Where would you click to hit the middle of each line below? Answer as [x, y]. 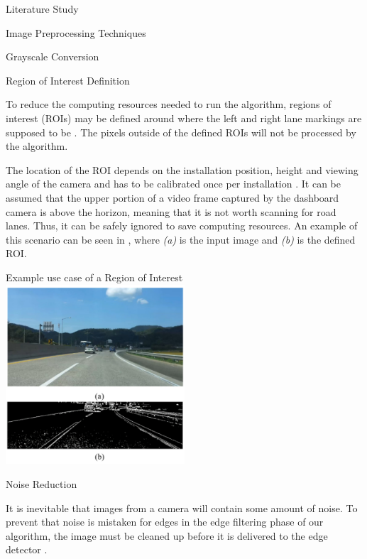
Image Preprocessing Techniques [76, 32]
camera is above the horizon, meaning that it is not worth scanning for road [171, 211]
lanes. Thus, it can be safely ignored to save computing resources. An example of [182, 226]
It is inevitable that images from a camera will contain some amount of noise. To [182, 508]
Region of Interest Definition [68, 80]
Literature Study [42, 9]
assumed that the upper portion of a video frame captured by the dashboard [172, 197]
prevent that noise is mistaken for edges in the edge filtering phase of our [165, 522]
